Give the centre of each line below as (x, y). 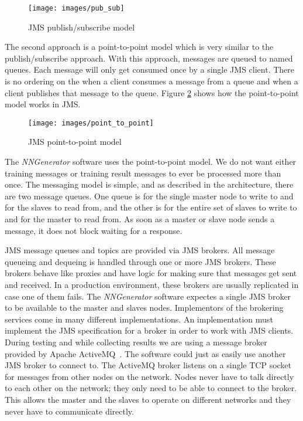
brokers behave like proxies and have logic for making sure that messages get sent (151, 273)
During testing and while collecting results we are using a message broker (136, 342)
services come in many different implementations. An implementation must (139, 319)
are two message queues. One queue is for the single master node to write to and (149, 196)
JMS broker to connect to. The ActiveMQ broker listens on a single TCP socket (148, 365)
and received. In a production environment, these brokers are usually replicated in (152, 284)
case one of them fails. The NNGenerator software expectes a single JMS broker (148, 296)
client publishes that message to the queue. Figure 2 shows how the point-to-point (152, 92)
